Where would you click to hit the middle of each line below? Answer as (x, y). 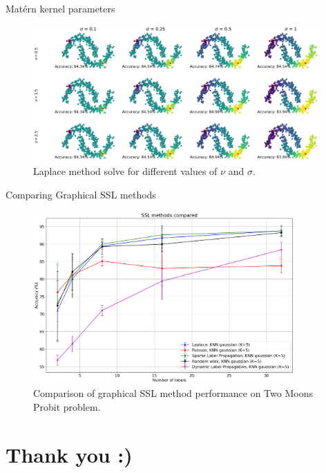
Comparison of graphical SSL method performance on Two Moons (173, 393)
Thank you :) (69, 454)
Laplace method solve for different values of (125, 171)
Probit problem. (67, 406)
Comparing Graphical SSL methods (81, 195)
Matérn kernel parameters (60, 8)
